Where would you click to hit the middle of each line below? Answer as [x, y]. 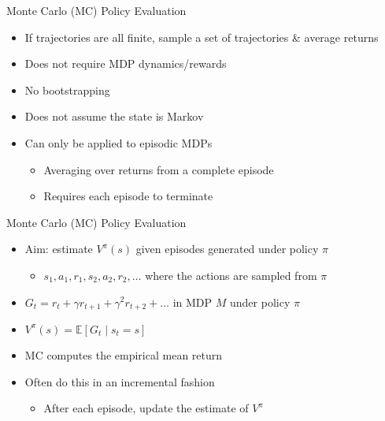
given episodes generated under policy [227, 249]
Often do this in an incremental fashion [120, 381]
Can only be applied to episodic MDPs [118, 142]
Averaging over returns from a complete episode [159, 169]
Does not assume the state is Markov [114, 116]
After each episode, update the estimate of [146, 408]
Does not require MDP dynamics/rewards [126, 63]
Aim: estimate [59, 249]
